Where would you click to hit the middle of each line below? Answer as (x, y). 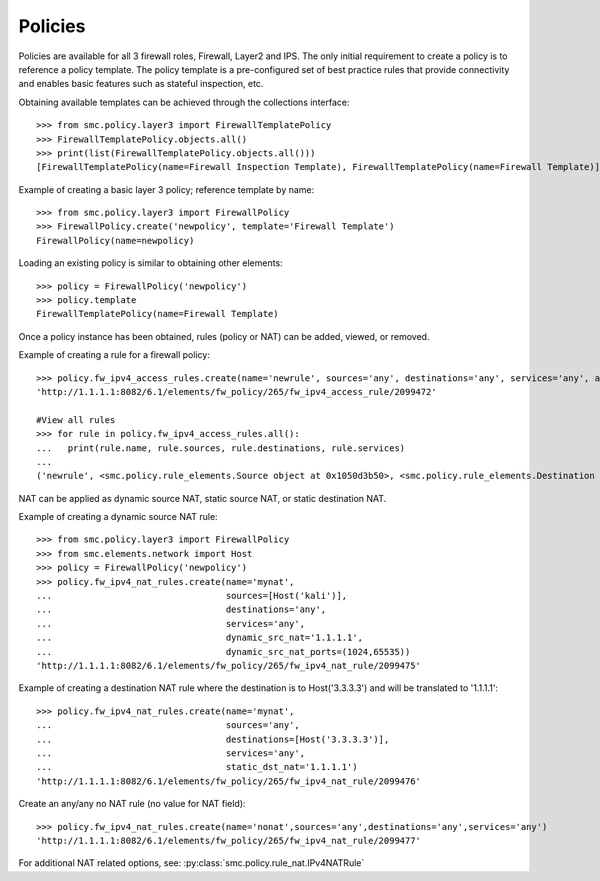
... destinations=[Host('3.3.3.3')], (213, 739)
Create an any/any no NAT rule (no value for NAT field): (132, 804)
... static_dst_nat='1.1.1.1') (197, 767)
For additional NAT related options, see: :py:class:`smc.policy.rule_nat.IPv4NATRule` (191, 863)
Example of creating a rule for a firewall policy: (114, 355)
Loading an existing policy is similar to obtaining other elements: (151, 263)
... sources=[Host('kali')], (192, 596)
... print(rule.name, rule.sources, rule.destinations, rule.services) (221, 448)
